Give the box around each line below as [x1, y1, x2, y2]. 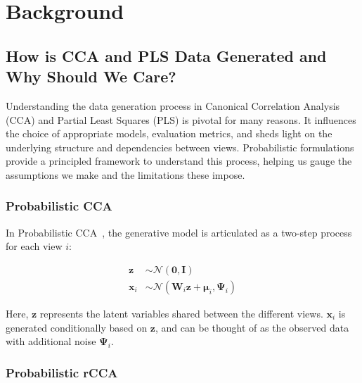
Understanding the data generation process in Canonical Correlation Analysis [6, 98, 340, 113]
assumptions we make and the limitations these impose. [6, 167, 245, 182]
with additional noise [6, 334, 96, 349]
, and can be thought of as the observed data [155, 320, 349, 334]
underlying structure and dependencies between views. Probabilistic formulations [6, 139, 354, 154]
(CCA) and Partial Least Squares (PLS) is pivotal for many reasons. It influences [6, 112, 356, 127]
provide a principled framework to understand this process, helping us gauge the [6, 153, 352, 168]
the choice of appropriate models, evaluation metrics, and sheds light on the [6, 126, 332, 141]
